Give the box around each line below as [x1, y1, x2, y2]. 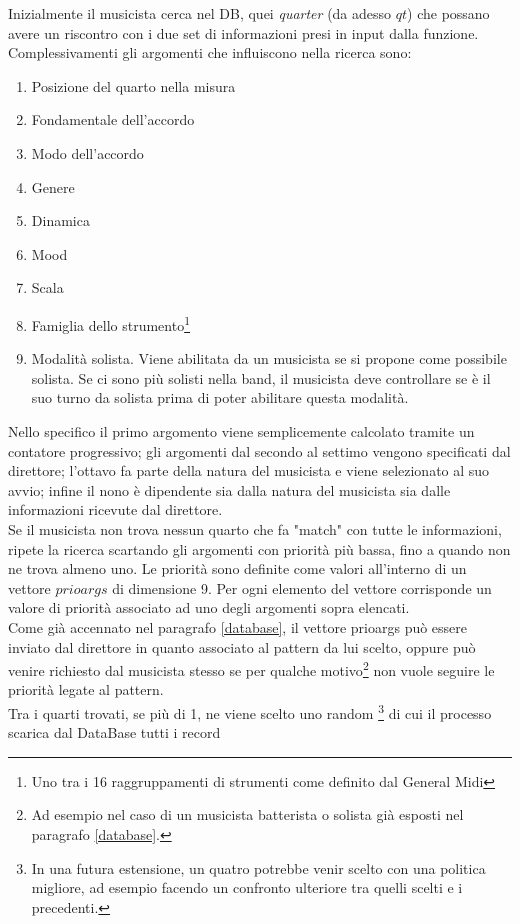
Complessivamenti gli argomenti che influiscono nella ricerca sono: [8, 42, 412, 63]
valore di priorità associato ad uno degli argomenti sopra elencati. [8, 597, 410, 618]
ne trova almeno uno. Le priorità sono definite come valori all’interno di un [8, 558, 467, 579]
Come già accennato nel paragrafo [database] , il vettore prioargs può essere [8, 616, 468, 637]
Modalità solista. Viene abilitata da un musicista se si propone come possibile [31, 348, 507, 369]
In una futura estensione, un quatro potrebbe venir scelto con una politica [31, 857, 486, 878]
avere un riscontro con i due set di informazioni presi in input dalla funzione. [8, 22, 479, 43]
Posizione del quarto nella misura [31, 75, 236, 96]
